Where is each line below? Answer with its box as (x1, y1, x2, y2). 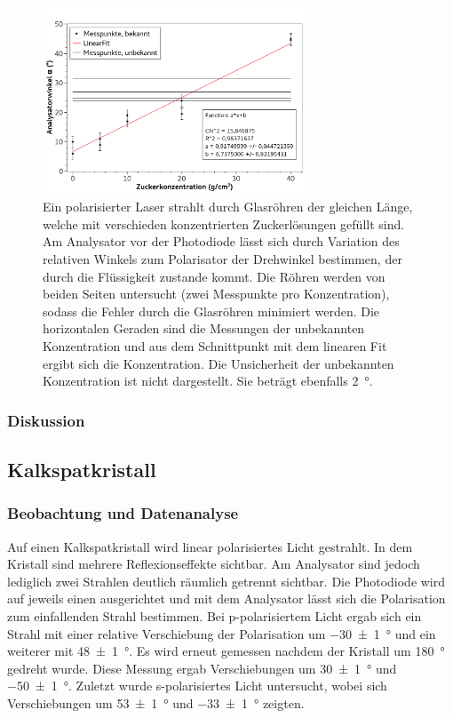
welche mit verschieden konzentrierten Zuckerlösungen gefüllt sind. (43, 214, 405, 233)
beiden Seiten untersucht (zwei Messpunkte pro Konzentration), (43, 284, 390, 303)
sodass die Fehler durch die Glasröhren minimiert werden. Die (43, 301, 380, 320)
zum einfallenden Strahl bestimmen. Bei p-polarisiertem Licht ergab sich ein (7, 607, 422, 626)
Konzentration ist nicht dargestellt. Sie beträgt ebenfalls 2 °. (43, 371, 373, 390)
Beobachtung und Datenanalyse (7, 502, 239, 524)
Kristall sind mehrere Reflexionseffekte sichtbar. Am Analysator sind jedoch (7, 554, 420, 573)
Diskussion (7, 409, 85, 431)
